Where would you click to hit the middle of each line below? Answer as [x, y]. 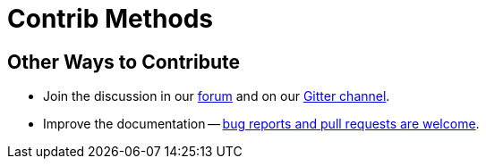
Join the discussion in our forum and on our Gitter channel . [217, 96]
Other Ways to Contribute [124, 62]
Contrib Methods [110, 19]
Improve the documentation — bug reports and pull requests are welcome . [261, 124]
